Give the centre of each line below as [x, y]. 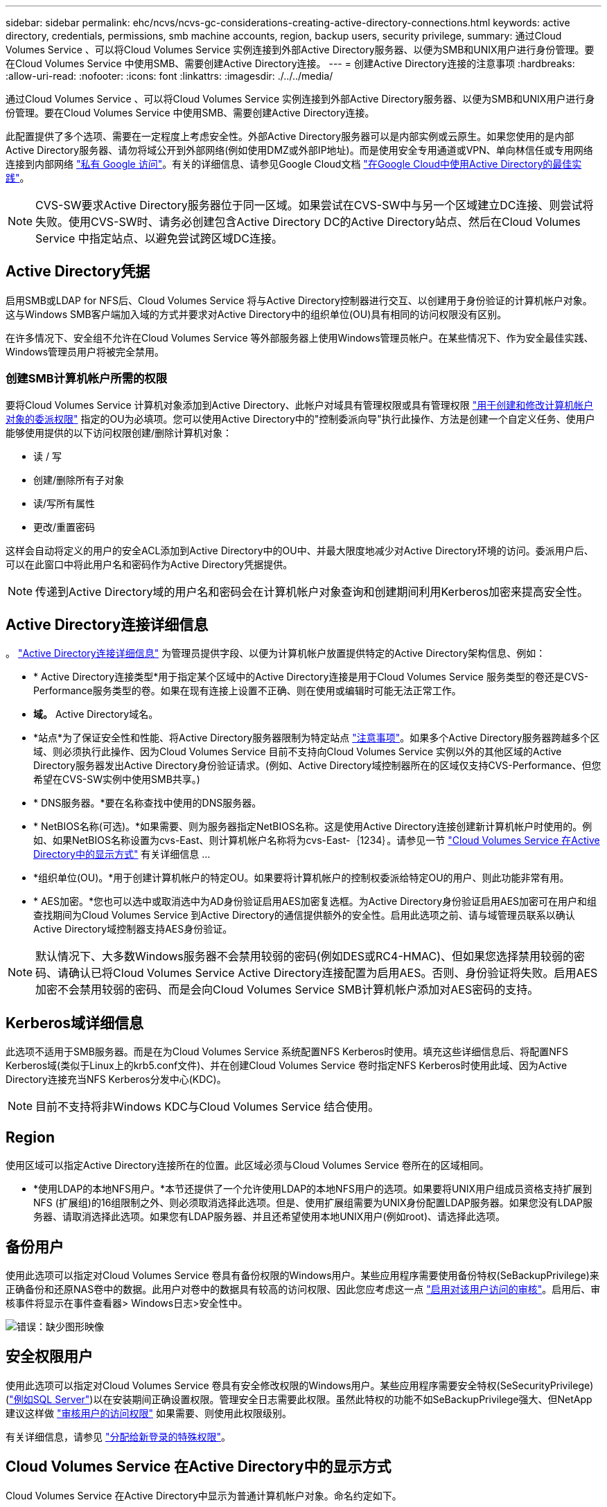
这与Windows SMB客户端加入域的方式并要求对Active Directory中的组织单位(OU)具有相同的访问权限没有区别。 [256, 314]
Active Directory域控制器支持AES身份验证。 [133, 929]
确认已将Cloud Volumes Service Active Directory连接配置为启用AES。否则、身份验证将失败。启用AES [333, 973]
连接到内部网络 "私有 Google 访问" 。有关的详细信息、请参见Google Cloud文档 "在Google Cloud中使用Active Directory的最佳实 [294, 164]
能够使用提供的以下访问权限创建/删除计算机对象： [119, 432]
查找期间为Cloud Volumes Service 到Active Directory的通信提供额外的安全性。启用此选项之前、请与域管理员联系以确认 [304, 915]
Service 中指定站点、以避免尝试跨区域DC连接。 [159, 238]
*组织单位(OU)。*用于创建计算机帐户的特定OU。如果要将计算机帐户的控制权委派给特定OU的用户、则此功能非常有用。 [301, 878]
